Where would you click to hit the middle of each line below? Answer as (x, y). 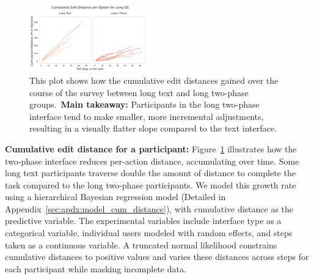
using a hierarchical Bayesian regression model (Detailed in (115, 197)
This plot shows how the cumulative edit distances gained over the (154, 80)
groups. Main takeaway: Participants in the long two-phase (144, 104)
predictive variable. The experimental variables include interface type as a (143, 221)
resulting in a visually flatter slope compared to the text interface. (153, 128)
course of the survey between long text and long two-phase (139, 92)
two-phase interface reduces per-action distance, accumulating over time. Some (152, 161)
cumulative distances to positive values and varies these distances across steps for (157, 257)
